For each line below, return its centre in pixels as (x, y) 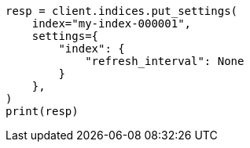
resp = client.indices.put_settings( (122, 11)
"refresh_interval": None (165, 61)
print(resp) (42, 111)
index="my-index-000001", (112, 23)
